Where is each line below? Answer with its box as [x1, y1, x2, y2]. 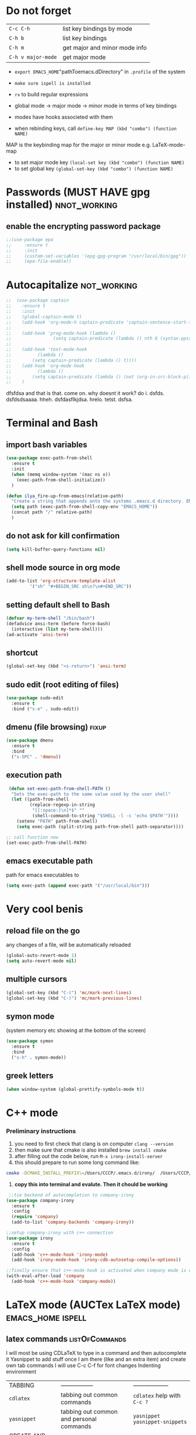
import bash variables [6, 440, 87, 449]
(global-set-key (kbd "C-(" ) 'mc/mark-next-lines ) [6, 990, 132, 995]
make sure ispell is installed [14, 80, 91, 86]
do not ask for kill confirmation [6, 531, 120, 541]
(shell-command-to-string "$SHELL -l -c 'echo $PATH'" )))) [32, 813, 179, 819]
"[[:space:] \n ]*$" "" [32, 808, 85, 813]
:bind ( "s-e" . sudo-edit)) [11, 706, 80, 712]
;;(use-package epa [6, 236, 54, 242]
